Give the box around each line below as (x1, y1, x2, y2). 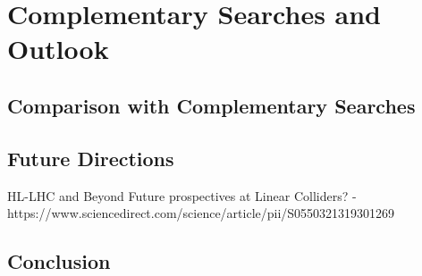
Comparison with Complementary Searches (7, 91, 416, 119)
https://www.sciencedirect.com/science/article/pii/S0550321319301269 (7, 204, 395, 222)
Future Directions (7, 144, 174, 171)
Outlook (7, 30, 109, 67)
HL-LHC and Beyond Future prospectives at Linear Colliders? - (7, 186, 357, 205)
